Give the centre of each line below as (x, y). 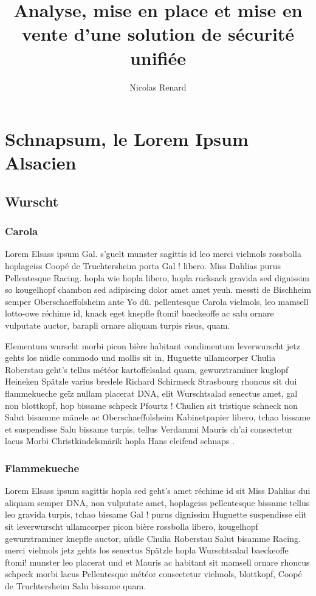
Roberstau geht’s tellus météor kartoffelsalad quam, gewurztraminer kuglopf (147, 369)
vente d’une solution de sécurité (158, 34)
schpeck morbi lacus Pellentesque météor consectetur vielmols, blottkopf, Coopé (153, 574)
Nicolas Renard (158, 87)
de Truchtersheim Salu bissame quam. (76, 585)
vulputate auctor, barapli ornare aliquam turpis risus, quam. (118, 325)
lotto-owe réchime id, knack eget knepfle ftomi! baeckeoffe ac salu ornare (139, 313)
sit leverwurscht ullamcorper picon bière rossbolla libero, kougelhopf (132, 526)
